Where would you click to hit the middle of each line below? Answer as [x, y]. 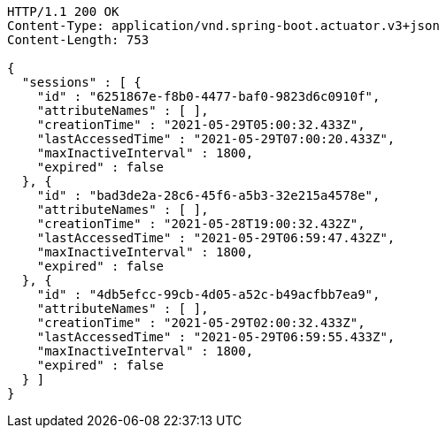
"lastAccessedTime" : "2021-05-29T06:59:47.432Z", [216, 238]
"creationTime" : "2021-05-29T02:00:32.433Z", [201, 323]
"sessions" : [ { [81, 82]
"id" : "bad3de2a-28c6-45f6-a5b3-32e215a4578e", [208, 195]
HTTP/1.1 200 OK [63, 11]
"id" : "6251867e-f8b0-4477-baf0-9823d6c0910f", [208, 96]
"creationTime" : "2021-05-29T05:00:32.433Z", [201, 125]
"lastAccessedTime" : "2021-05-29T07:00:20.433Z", [216, 139]
